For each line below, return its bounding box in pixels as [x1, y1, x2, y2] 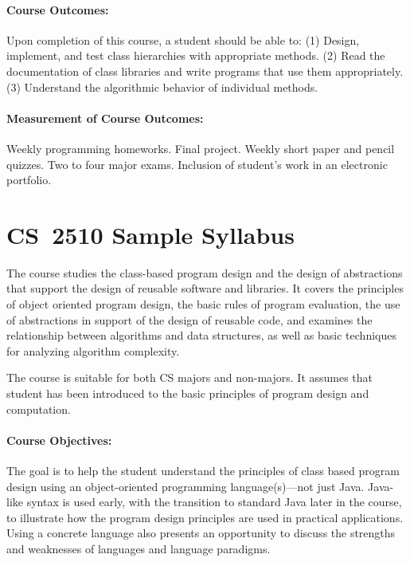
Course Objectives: [6, 431, 112, 448]
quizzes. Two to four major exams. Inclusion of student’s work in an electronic [6, 155, 388, 172]
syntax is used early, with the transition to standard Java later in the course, [26, 493, 402, 510]
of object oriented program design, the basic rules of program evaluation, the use [6, 296, 400, 312]
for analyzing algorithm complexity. [6, 342, 180, 359]
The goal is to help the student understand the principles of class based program [6, 462, 400, 479]
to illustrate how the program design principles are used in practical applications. [6, 509, 404, 525]
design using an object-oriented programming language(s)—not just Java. [6, 478, 365, 494]
